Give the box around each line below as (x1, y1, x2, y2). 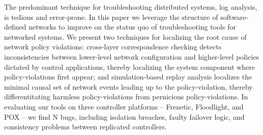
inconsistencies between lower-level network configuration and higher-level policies (4, 51, 259, 62)
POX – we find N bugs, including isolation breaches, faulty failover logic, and (4, 111, 245, 122)
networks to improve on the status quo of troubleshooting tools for (28, 21, 236, 32)
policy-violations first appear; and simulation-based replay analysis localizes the (4, 71, 252, 82)
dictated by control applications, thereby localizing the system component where (4, 61, 255, 72)
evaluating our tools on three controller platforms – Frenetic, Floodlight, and (4, 101, 244, 112)
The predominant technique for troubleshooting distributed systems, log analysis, (4, 2, 257, 12)
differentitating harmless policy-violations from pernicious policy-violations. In (4, 91, 248, 102)
